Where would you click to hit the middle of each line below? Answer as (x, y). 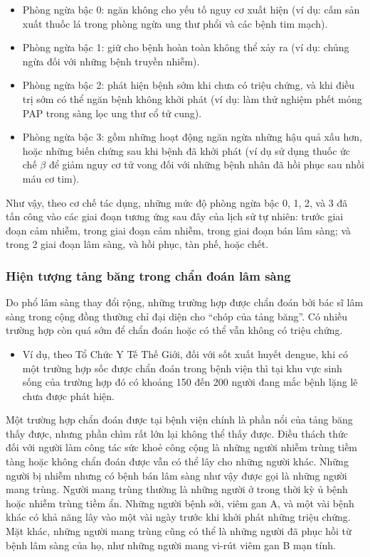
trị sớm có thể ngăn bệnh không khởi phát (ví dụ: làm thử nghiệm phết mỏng (192, 98)
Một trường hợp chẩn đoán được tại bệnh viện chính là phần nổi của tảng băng (179, 420)
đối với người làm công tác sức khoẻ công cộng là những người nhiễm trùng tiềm (182, 447)
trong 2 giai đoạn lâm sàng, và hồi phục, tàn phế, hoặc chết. (137, 244)
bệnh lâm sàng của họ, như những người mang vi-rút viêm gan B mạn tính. (171, 545)
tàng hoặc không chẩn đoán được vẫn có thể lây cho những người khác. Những (177, 461)
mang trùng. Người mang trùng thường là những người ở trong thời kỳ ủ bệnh (177, 489)
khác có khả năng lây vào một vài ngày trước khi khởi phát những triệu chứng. (178, 517)
